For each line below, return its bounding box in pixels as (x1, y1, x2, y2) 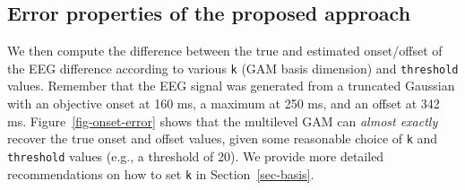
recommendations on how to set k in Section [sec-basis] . (7, 164, 314, 183)
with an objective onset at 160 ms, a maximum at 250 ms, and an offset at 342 (7, 94, 440, 113)
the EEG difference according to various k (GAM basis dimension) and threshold (7, 58, 459, 77)
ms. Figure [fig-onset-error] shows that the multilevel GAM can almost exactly (7, 111, 438, 130)
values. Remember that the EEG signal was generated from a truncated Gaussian (7, 76, 455, 95)
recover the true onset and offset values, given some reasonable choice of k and (7, 129, 438, 148)
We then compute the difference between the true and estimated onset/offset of (7, 41, 443, 60)
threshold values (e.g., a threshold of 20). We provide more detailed (7, 146, 384, 165)
